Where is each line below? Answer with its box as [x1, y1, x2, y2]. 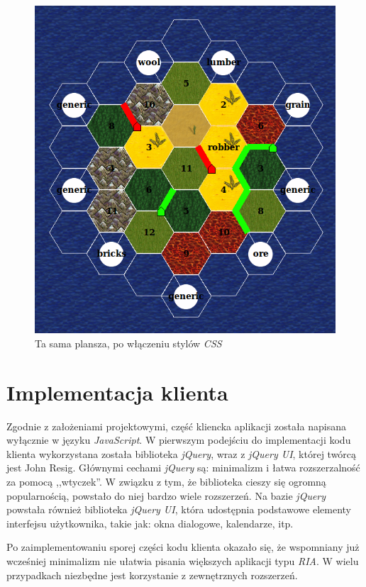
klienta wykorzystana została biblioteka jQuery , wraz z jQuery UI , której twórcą [6, 446, 357, 461]
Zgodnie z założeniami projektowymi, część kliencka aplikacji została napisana [6, 418, 347, 433]
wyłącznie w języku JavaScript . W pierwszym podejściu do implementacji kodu [6, 432, 351, 447]
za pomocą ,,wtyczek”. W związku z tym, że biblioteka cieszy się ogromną [6, 474, 326, 488]
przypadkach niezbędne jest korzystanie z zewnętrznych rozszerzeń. [6, 567, 298, 582]
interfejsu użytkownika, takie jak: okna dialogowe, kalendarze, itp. [6, 515, 294, 530]
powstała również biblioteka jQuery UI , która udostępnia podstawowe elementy [6, 502, 351, 517]
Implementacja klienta [6, 377, 228, 406]
